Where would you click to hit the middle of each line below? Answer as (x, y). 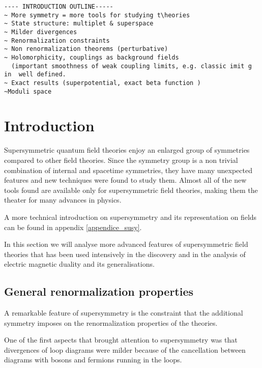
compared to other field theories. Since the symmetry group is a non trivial (121, 160)
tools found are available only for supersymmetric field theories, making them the (131, 190)
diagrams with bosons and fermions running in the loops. (93, 360)
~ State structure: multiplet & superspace (79, 24)
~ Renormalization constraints (57, 40)
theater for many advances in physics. (63, 200)
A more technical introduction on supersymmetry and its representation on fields (130, 217)
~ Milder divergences (41, 32)
